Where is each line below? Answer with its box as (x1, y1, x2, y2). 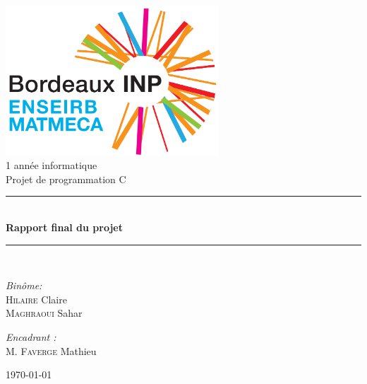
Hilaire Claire (6, 291, 67, 306)
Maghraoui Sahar (6, 306, 83, 320)
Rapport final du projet (6, 219, 123, 234)
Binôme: (6, 278, 42, 293)
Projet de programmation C (6, 171, 126, 186)
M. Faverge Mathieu (6, 343, 97, 358)
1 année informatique (6, 158, 97, 173)
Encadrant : (6, 329, 56, 344)
